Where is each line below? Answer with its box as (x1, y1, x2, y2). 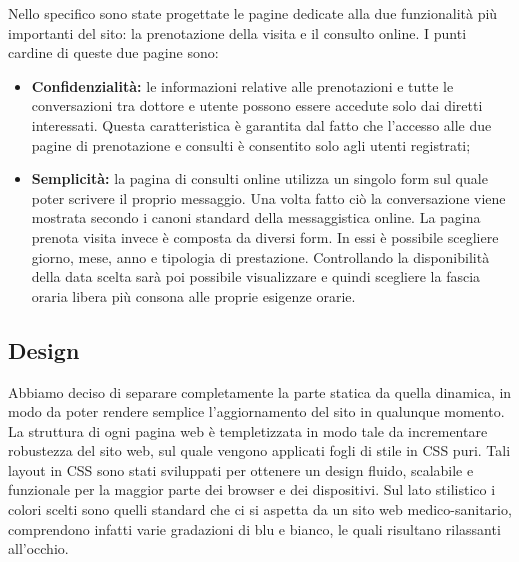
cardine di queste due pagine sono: (8, 42, 219, 63)
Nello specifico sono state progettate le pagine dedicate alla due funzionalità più (8, 3, 498, 23)
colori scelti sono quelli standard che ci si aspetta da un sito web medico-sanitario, (8, 499, 512, 520)
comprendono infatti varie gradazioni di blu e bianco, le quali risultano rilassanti (8, 518, 501, 539)
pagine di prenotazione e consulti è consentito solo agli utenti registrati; (31, 134, 471, 155)
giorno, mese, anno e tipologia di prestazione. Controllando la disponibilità (31, 246, 490, 267)
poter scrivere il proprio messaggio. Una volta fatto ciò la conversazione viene (31, 187, 506, 208)
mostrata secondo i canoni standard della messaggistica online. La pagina (31, 207, 481, 228)
